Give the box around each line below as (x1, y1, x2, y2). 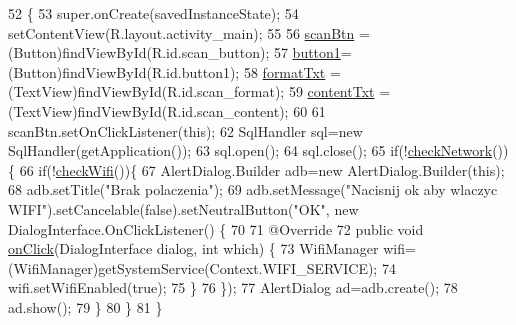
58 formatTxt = (243, 61, 341, 82)
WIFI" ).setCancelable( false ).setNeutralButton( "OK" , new (8, 198, 359, 219)
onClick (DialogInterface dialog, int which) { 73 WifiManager (8, 238, 379, 259)
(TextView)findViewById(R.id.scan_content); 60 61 (8, 100, 326, 121)
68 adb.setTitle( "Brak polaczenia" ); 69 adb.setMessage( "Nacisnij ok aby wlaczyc (8, 179, 498, 200)
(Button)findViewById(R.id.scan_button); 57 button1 (8, 42, 341, 63)
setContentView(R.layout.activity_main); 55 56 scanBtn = (8, 22, 370, 43)
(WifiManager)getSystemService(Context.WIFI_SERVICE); (8, 257, 378, 278)
